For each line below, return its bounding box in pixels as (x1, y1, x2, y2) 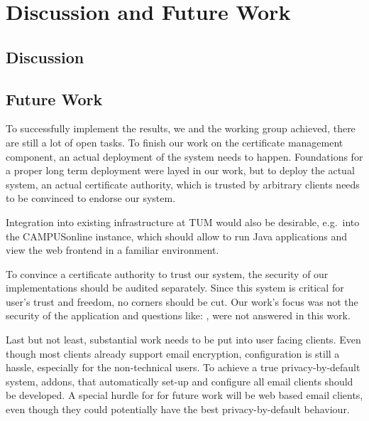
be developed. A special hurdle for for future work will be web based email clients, (6, 388, 363, 403)
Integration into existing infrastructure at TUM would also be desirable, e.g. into (6, 214, 360, 229)
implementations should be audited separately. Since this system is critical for (6, 280, 344, 295)
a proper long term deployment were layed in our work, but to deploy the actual (6, 163, 355, 178)
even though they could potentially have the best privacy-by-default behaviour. (6, 402, 350, 417)
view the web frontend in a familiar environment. (6, 243, 219, 257)
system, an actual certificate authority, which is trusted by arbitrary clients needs (6, 176, 360, 191)
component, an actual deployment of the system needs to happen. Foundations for (6, 149, 363, 164)
